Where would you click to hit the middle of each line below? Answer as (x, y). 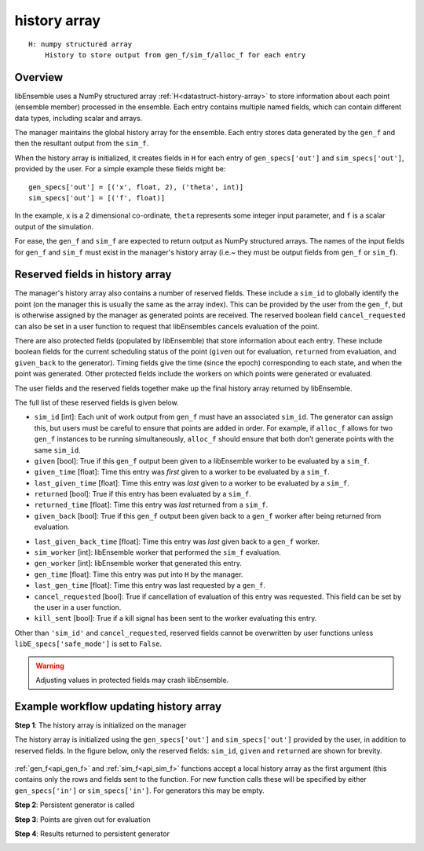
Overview (39, 77)
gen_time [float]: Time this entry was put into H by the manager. (139, 574)
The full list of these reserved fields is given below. (97, 402)
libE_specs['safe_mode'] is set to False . (88, 644)
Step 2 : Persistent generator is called (75, 805)
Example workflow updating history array (118, 706)
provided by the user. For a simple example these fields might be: (120, 169)
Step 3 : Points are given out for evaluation (82, 819)
